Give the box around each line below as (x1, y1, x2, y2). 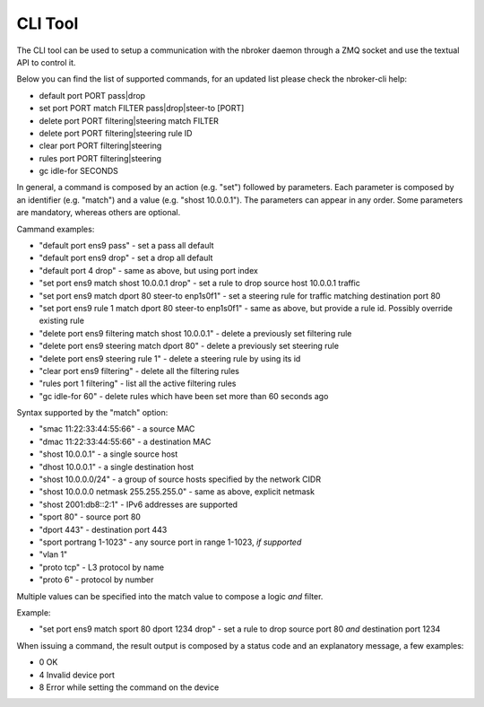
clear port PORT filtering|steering (39, 140, 162, 152)
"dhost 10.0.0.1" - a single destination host (39, 461, 194, 472)
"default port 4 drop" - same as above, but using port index (39, 265, 259, 275)
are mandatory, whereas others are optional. (16, 207, 181, 218)
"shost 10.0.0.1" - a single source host (39, 449, 178, 459)
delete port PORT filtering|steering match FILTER (39, 115, 220, 126)
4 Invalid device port (39, 669, 116, 680)
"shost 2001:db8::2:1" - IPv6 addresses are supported (39, 499, 238, 510)
